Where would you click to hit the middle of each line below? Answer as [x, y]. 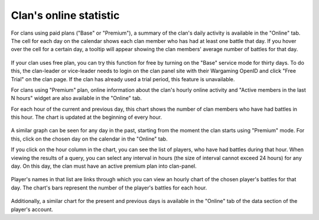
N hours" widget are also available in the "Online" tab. [76, 98]
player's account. [32, 209]
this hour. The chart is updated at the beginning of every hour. [87, 117]
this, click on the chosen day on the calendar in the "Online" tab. [89, 139]
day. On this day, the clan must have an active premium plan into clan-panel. [104, 166]
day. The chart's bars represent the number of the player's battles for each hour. [109, 188]
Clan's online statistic [65, 15]
